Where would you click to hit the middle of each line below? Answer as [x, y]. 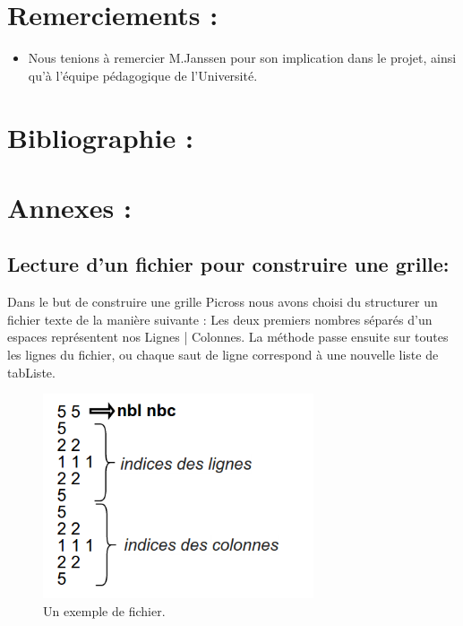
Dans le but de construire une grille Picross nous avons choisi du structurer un [223, 302]
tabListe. [31, 372]
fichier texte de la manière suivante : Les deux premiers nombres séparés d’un [220, 319]
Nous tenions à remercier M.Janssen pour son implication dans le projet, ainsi [242, 58]
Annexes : [69, 207]
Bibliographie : [100, 137]
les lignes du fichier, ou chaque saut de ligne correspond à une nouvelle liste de [223, 355]
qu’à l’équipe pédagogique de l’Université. [143, 75]
